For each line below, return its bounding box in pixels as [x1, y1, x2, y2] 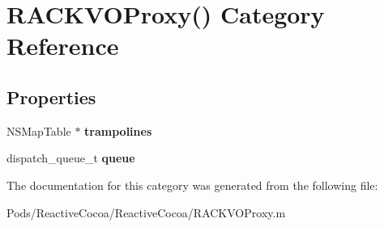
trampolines [84, 122, 152, 139]
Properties [6, 84, 96, 109]
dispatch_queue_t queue [6, 149, 135, 166]
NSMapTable [6, 122, 71, 139]
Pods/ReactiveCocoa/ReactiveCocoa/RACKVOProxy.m [6, 204, 286, 221]
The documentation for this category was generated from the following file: [6, 176, 378, 193]
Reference [6, 29, 119, 62]
